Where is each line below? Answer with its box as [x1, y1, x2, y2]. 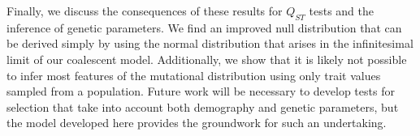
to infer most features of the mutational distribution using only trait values [6, 66, 381, 83]
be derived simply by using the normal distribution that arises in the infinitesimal [6, 35, 414, 52]
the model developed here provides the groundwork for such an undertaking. [6, 114, 387, 131]
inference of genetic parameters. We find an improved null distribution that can [6, 19, 402, 36]
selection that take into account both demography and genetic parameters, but [6, 98, 399, 115]
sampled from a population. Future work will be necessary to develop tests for [6, 83, 395, 100]
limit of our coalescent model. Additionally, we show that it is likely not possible [6, 50, 407, 67]
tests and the [309, 2, 374, 19]
